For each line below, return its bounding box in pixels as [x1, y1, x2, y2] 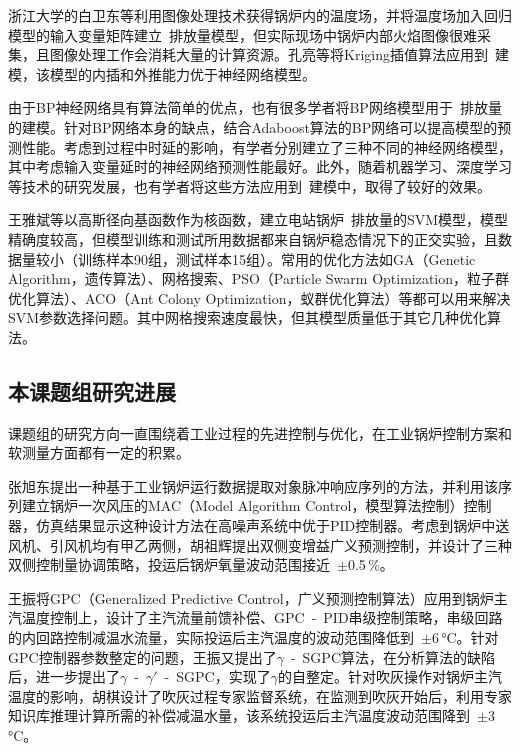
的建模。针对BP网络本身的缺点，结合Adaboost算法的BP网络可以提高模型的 [8, 116, 498, 137]
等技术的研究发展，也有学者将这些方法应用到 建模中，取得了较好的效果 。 [8, 175, 491, 196]
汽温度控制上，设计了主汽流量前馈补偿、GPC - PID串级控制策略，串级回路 [8, 607, 503, 628]
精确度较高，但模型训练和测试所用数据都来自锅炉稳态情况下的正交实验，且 [8, 228, 498, 249]
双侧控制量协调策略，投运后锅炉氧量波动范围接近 [8, 554, 330, 575]
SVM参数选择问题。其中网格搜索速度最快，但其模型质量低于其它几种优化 [8, 307, 488, 328]
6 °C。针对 [431, 627, 499, 648]
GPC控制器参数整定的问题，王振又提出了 [8, 646, 277, 667]
